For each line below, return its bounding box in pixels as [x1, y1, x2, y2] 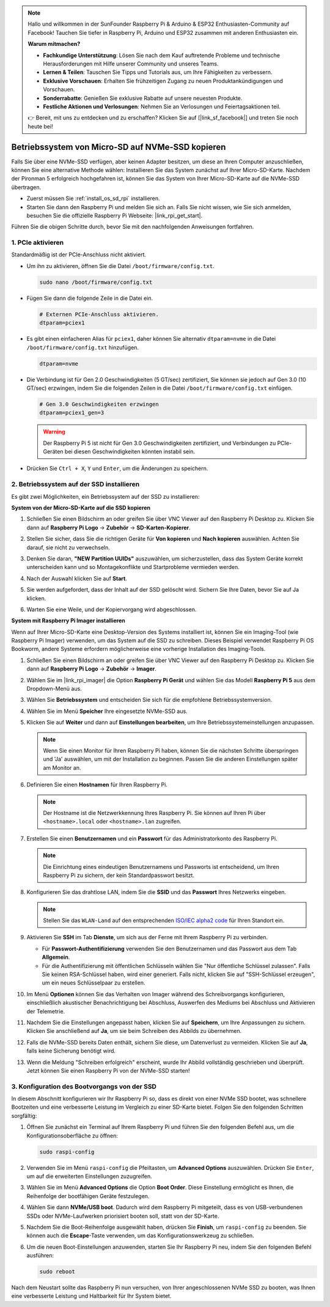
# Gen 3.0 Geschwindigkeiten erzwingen [39, 401, 159, 408]
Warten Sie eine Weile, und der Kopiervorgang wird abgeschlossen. [26, 606, 197, 613]
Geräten [43, 448, 64, 455]
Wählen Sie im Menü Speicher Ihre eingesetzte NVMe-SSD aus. [26, 707, 188, 715]
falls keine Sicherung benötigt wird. [26, 1047, 116, 1055]
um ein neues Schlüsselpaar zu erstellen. [42, 979, 145, 986]
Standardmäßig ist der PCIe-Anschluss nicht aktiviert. [11, 251, 147, 258]
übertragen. [11, 184, 42, 191]
